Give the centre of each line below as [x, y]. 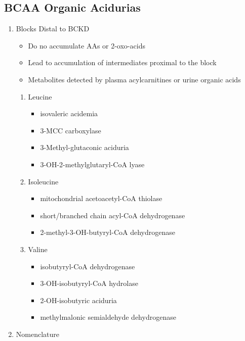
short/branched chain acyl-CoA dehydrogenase [113, 215]
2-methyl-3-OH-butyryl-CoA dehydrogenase [108, 232]
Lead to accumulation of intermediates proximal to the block [122, 62]
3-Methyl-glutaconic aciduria [85, 147]
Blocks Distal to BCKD [53, 29]
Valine [38, 249]
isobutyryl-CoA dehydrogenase [88, 266]
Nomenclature [38, 334]
